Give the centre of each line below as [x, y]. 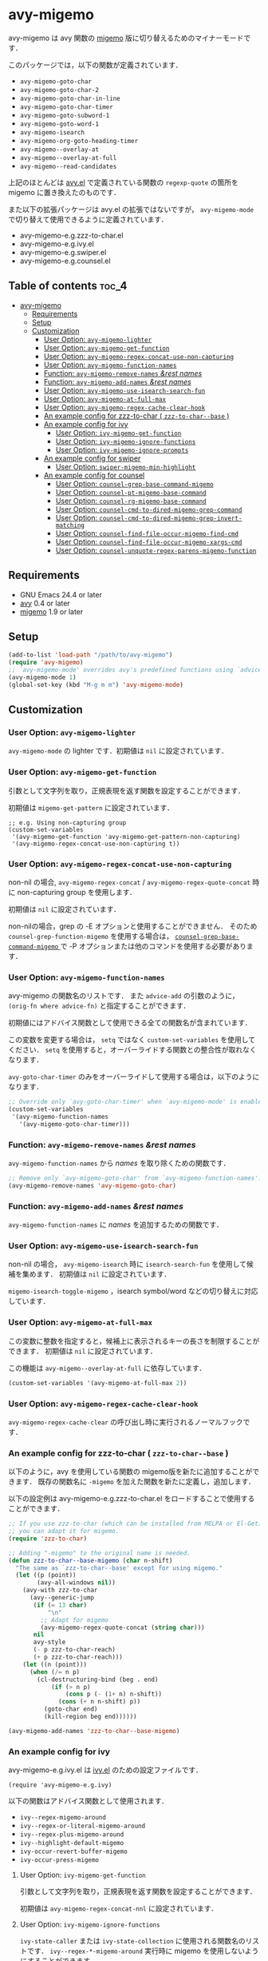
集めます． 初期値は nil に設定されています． [97, 1274]
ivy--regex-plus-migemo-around [72, 1835]
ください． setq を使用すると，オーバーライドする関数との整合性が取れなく [132, 1050]
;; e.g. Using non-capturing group [67, 823]
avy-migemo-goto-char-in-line [70, 98]
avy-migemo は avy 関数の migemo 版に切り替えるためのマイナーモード [126, 38]
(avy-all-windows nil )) [76, 1583]
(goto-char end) [71, 1709]
